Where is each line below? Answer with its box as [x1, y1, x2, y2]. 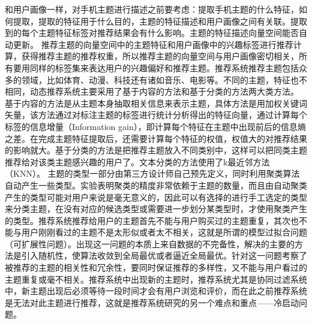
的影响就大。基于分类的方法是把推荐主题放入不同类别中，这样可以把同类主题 [5, 144, 307, 156]
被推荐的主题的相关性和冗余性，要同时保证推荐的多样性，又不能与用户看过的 [5, 261, 307, 274]
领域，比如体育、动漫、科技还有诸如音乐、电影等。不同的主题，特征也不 [21, 73, 307, 86]
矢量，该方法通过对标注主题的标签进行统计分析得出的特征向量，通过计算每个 [5, 108, 307, 121]
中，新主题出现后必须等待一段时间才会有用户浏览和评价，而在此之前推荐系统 [5, 284, 307, 297]
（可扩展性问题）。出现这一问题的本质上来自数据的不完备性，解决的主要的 [5, 237, 295, 250]
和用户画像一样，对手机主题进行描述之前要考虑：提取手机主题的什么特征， [5, 3, 299, 15]
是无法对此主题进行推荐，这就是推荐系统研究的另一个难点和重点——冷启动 [5, 296, 299, 308]
